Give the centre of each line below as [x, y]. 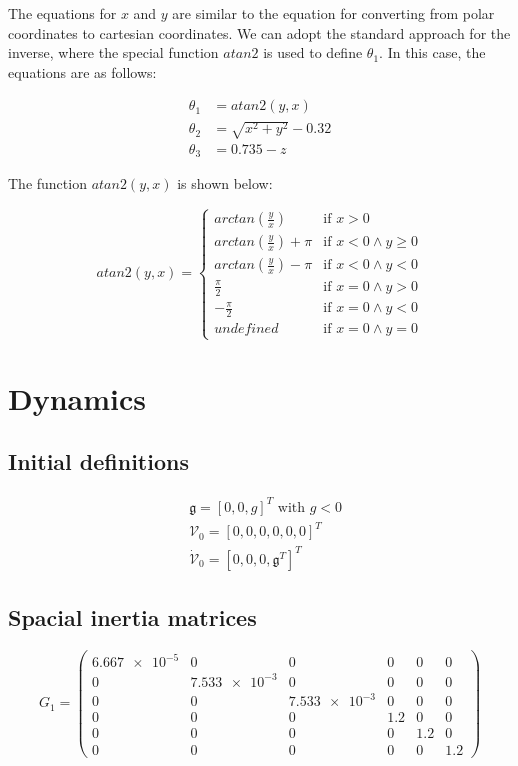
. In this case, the [432, 52]
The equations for [62, 13]
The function [47, 183]
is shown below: [225, 183]
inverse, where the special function [113, 52]
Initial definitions [98, 461]
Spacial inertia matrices [132, 616]
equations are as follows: [82, 71]
